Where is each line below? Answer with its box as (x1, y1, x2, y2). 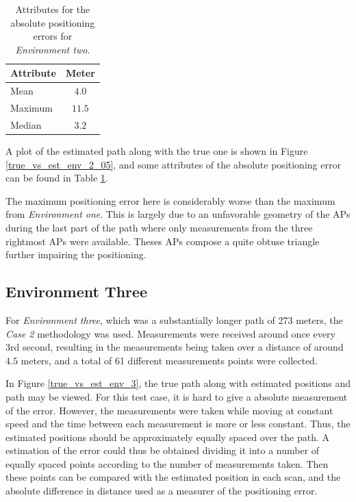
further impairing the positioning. (5, 247, 147, 262)
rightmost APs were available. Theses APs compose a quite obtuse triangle (5, 234, 320, 248)
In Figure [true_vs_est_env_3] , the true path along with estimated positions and (5, 376, 351, 390)
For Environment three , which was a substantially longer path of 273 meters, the (5, 312, 343, 327)
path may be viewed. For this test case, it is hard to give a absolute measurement (5, 389, 348, 403)
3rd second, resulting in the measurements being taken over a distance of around (5, 340, 344, 354)
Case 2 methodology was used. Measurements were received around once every (5, 326, 335, 340)
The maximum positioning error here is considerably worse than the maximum (5, 193, 335, 208)
